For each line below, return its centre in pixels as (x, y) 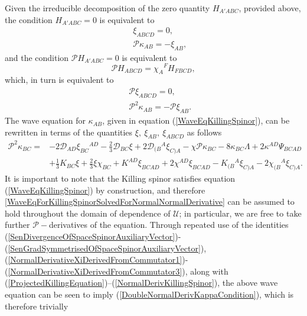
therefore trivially (37, 306)
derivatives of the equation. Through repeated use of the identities (169, 225)
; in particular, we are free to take (240, 213)
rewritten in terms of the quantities (69, 132)
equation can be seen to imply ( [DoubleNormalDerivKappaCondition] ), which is (149, 294)
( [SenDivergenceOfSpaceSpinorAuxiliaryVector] (90, 236)
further (17, 225)
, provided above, (270, 8)
